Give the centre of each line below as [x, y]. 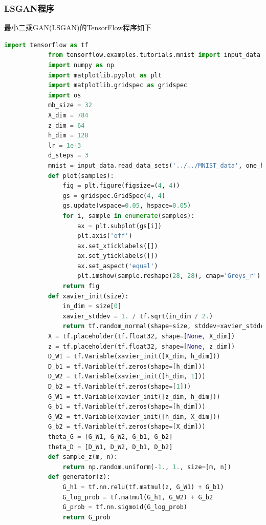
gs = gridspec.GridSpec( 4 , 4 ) [114, 196]
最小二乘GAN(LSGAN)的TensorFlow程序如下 [78, 27]
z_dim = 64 [66, 125]
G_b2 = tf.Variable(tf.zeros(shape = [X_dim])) [127, 427]
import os [64, 95]
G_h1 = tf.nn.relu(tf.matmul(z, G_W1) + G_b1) [143, 487]
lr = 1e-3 [64, 145]
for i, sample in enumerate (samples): [129, 216]
